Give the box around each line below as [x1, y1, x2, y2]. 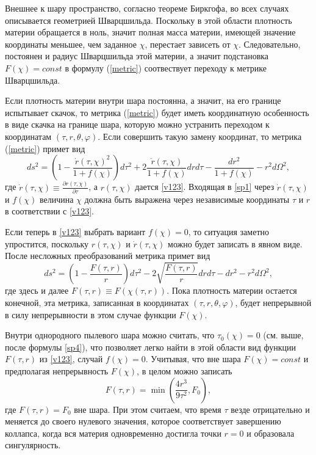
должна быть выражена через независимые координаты [84, 192, 290, 205]
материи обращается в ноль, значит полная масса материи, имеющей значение [5, 26, 296, 38]
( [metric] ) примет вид [5, 142, 85, 155]
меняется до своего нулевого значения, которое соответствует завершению [5, 415, 281, 428]
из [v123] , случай [39, 352, 103, 365]
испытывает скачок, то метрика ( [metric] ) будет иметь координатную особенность [5, 106, 309, 118]
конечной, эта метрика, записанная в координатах [5, 296, 189, 308]
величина [39, 192, 74, 205]
